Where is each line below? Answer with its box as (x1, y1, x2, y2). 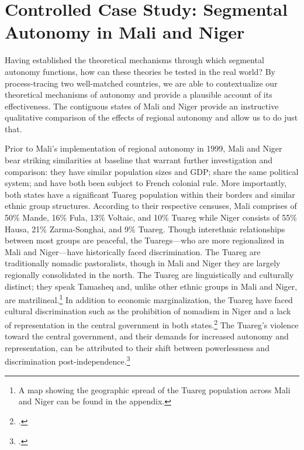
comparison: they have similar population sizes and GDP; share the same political (5, 165, 299, 177)
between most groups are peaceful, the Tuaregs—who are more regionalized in (5, 234, 284, 246)
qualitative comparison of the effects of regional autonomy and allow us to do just (5, 111, 298, 123)
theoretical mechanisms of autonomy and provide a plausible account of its (5, 88, 272, 101)
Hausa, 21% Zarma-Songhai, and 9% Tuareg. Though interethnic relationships (5, 222, 285, 235)
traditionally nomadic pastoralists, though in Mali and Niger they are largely (5, 257, 281, 269)
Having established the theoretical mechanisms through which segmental (5, 54, 264, 66)
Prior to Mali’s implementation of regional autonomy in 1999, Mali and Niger (5, 142, 282, 154)
